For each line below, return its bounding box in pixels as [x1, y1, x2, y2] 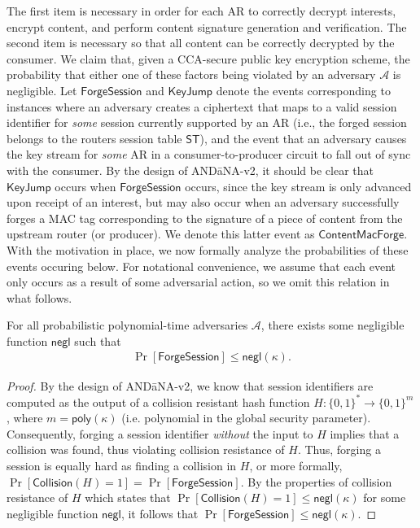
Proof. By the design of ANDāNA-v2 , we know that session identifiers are [7, 377, 374, 394]
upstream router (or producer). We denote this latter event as [7, 225, 315, 242]
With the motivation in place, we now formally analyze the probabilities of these [7, 241, 409, 258]
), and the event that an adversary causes [199, 129, 407, 146]
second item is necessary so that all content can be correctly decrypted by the [7, 34, 395, 51]
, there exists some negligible [260, 316, 405, 334]
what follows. [7, 289, 72, 306]
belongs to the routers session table [7, 129, 182, 146]
